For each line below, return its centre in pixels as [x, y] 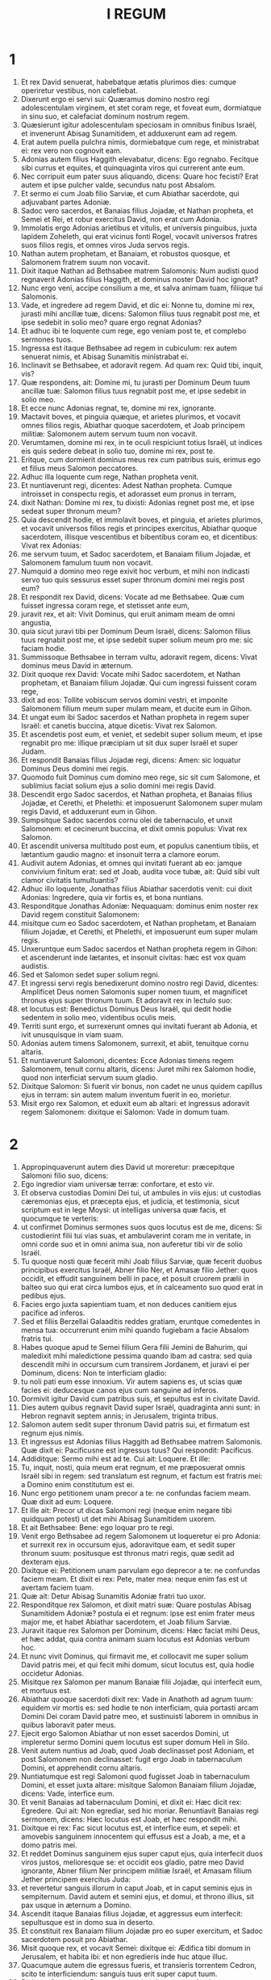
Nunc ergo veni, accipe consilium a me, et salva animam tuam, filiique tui [142, 288]
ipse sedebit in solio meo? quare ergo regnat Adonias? [111, 322]
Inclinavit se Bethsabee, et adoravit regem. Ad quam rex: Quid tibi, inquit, [142, 365]
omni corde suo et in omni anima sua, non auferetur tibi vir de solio [131, 1244]
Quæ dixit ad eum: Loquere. [67, 1501]
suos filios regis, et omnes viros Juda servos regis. [105, 245]
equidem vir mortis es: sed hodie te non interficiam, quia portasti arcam [140, 1707]
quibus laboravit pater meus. [68, 1725]
